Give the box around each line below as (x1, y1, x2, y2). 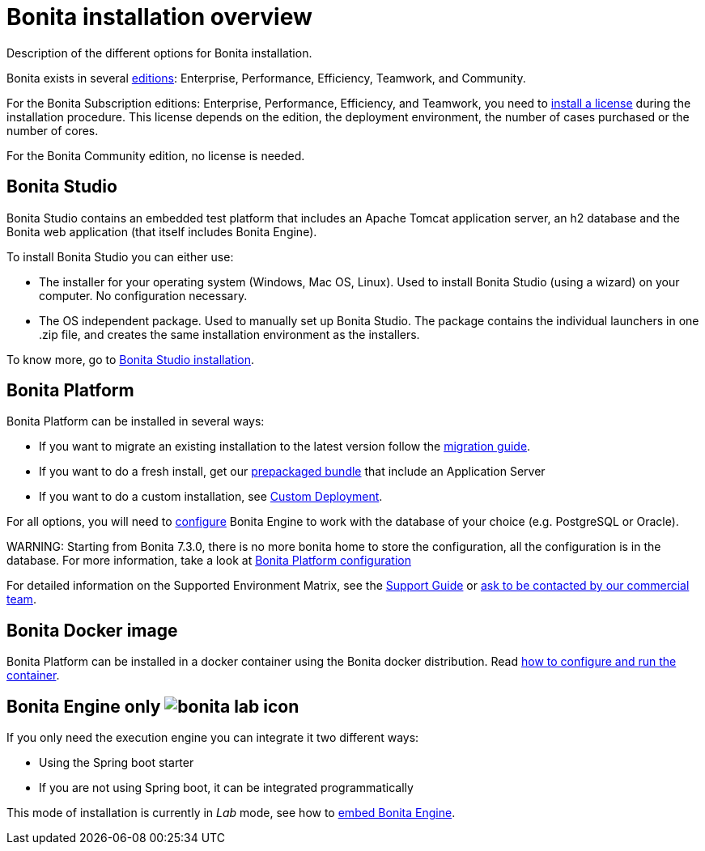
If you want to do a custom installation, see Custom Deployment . (39, 489, 383, 504)
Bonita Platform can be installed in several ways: (6, 414, 265, 429)
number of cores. (6, 123, 99, 138)
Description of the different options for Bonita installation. (6, 45, 312, 60)
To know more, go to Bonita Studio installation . (6, 352, 254, 366)
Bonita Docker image (6, 620, 178, 641)
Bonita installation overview (6, 3, 312, 31)
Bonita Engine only (6, 696, 161, 717)
